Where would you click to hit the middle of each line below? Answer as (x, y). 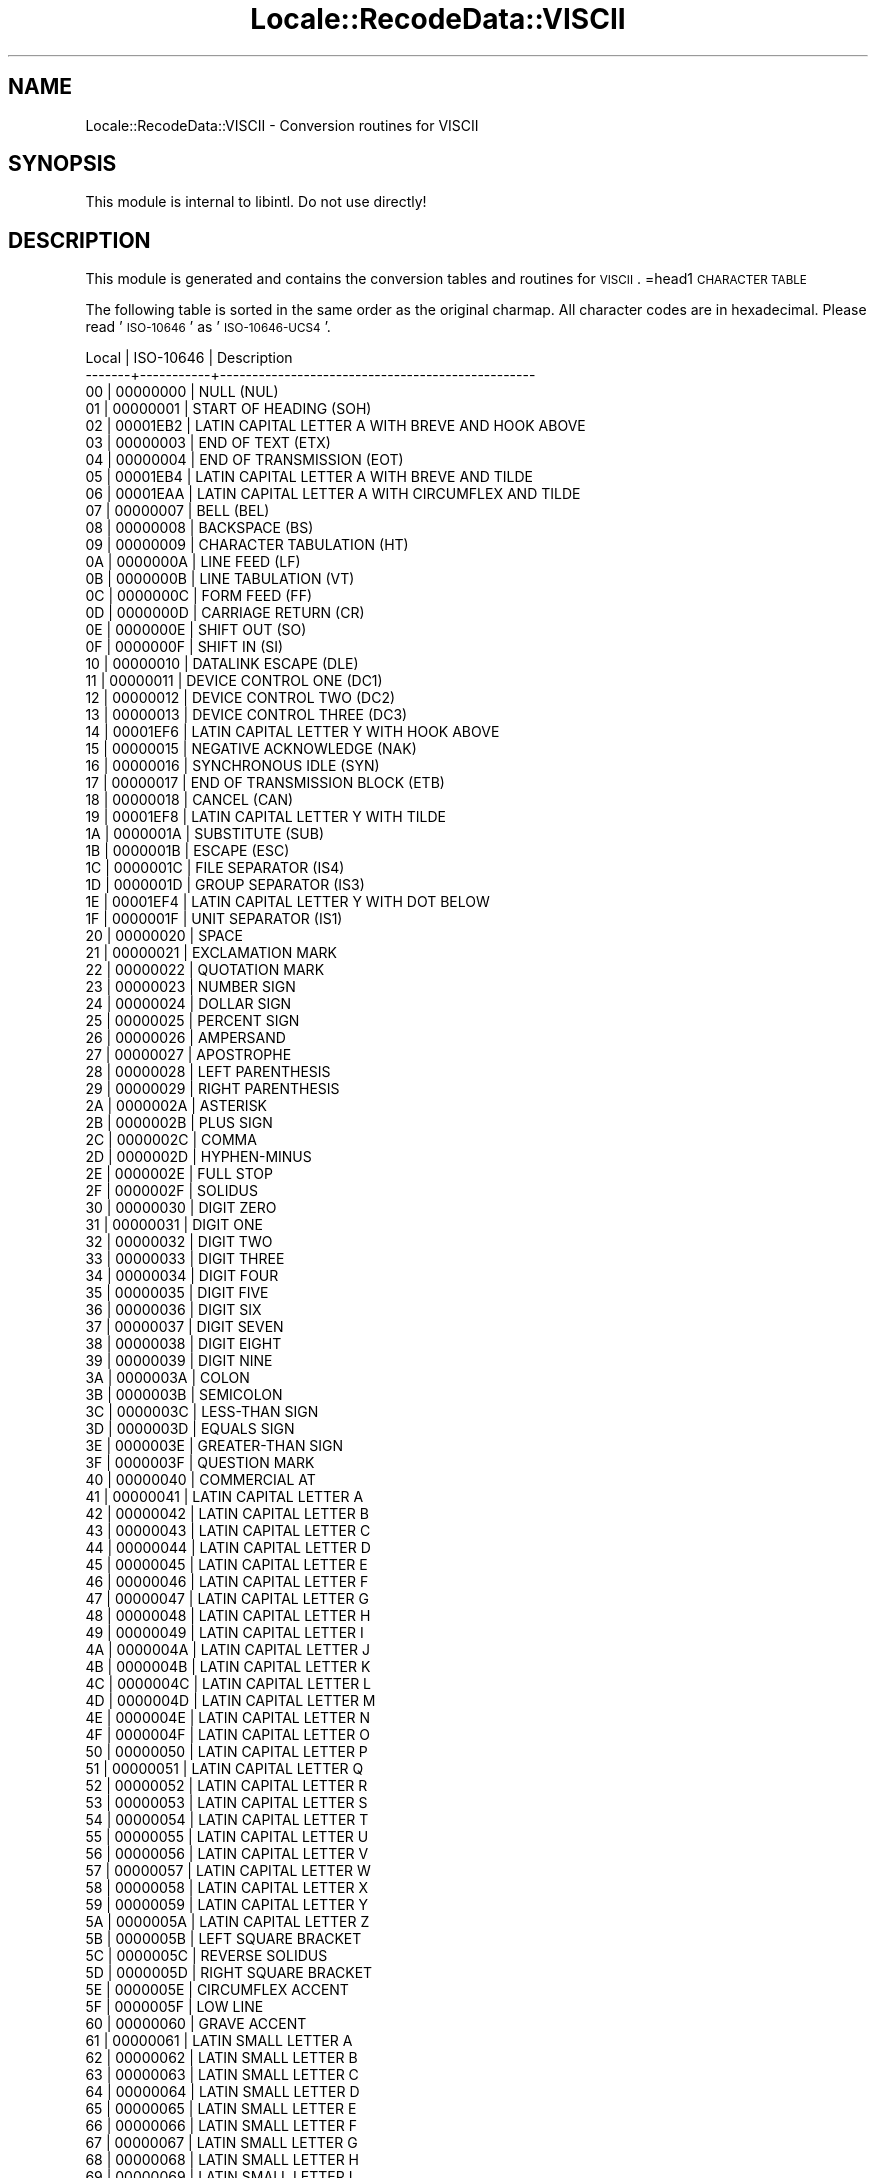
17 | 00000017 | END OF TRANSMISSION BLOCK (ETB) (265, 783)
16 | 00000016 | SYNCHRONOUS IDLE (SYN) (232, 766)
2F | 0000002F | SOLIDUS (171, 1191)
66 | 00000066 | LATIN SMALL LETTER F (221, 2126)
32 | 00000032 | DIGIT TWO (179, 1242)
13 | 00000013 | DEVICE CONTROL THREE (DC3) (246, 715)
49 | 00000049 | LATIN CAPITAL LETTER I (224, 1633)
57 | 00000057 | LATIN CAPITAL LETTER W (228, 1871)
